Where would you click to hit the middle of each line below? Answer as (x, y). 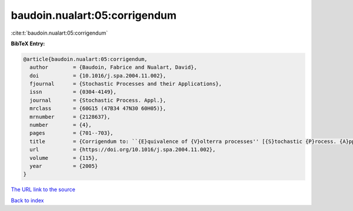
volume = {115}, (64, 158)
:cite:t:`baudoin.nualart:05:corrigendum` (59, 33)
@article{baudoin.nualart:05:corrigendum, (85, 59)
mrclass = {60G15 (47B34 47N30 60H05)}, (98, 108)
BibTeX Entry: (28, 43)
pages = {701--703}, (72, 133)
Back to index (27, 200)
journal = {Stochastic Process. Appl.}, (98, 100)
